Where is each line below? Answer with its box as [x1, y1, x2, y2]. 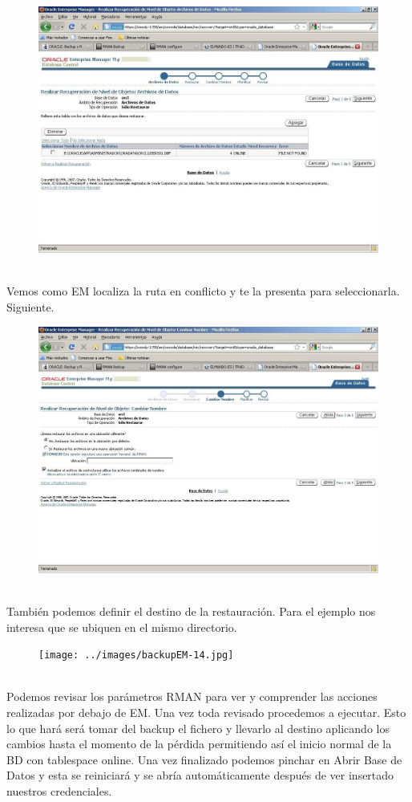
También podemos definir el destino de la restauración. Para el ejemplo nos [6, 603, 376, 620]
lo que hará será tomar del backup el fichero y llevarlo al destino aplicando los [6, 719, 390, 736]
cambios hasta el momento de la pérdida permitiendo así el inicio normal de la [6, 735, 392, 752]
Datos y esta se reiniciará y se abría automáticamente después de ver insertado [6, 767, 394, 784]
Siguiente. [6, 299, 55, 316]
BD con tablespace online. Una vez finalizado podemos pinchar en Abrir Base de [6, 751, 402, 767]
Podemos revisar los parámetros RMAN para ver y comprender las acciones [6, 688, 378, 705]
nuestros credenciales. [6, 783, 112, 800]
